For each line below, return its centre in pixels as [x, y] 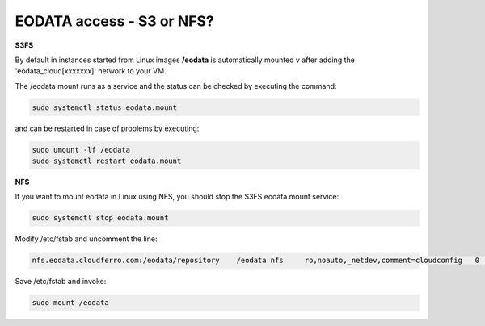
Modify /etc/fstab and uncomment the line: [86, 239]
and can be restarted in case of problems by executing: [107, 128]
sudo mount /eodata [70, 303]
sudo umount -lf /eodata [81, 150]
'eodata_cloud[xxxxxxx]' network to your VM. [91, 71]
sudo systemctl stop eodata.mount [100, 218]
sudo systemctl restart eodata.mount [107, 161]
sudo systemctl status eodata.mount [105, 107]
